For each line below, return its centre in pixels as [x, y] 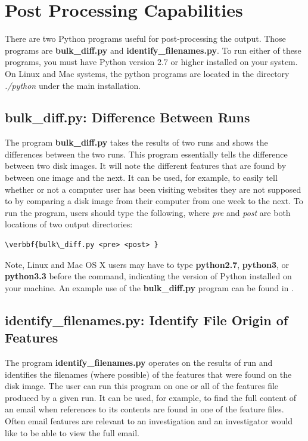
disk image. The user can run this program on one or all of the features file [142, 386]
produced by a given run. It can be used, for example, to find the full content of [151, 397]
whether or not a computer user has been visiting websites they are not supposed [153, 189]
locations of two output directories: [69, 224]
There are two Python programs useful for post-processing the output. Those [145, 38]
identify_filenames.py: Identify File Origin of [147, 320]
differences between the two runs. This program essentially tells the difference [146, 154]
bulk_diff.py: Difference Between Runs [127, 117]
